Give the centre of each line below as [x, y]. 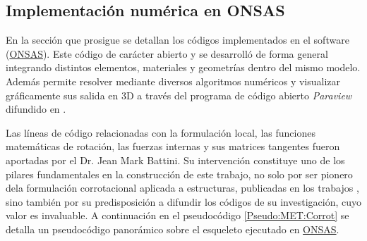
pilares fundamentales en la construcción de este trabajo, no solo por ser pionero [179, 174]
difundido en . [36, 109]
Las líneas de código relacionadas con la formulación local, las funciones [161, 132]
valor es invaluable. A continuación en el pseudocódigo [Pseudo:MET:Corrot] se [178, 215]
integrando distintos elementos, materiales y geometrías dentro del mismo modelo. [183, 67]
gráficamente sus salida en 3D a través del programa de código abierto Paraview [179, 95]
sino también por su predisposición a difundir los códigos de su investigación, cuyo [183, 201]
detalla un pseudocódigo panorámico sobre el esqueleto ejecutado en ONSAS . [173, 229]
